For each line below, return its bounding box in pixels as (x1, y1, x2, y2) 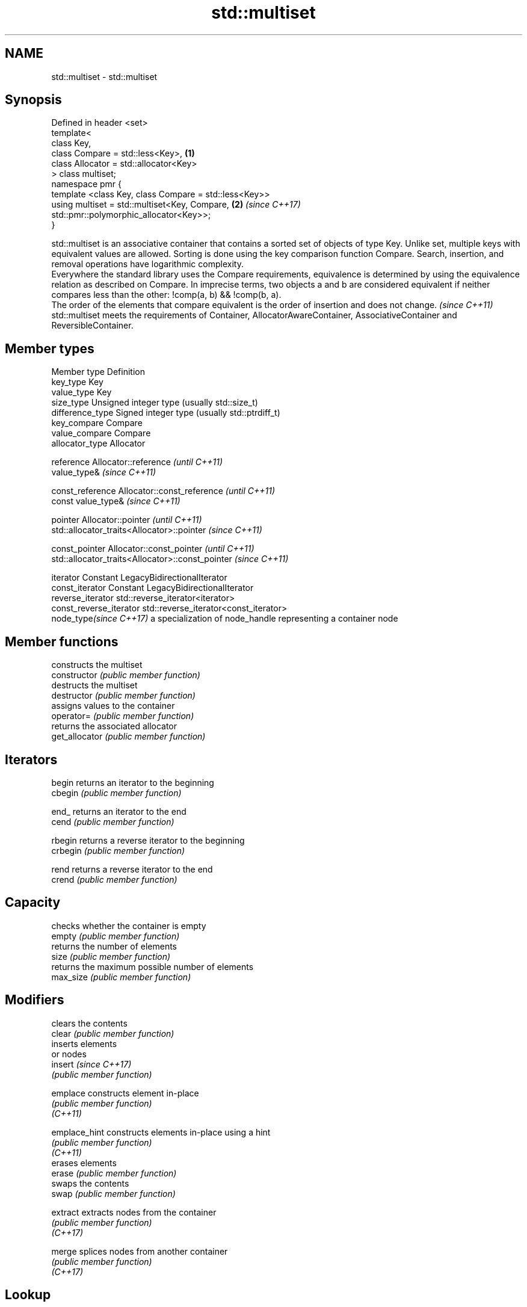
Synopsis (5, 92, 62, 108)
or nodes (51, 1048, 87, 1059)
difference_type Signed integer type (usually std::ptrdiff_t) (51, 407, 280, 418)
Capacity (5, 895, 61, 910)
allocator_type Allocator (51, 438, 146, 449)
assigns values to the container (51, 700, 175, 711)
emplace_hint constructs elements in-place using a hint (51, 1126, 271, 1137)
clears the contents (51, 1018, 128, 1028)
